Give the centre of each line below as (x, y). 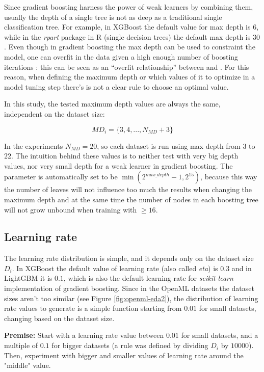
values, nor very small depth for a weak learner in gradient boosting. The (118, 165)
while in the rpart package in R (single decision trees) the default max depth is (127, 36)
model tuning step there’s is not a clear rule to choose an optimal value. (116, 86)
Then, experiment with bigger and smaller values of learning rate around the (124, 355)
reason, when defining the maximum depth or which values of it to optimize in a (130, 77)
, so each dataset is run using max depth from (169, 145)
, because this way (229, 177)
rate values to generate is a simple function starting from (93, 308)
